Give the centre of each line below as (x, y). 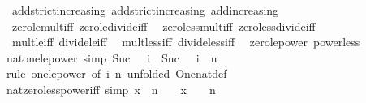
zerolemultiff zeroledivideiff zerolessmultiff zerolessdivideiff (164, 26)
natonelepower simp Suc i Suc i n (112, 57)
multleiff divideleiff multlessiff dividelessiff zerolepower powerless (186, 42)
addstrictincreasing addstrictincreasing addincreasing (145, 10)
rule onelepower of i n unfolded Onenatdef (116, 73)
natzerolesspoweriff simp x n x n (111, 89)
